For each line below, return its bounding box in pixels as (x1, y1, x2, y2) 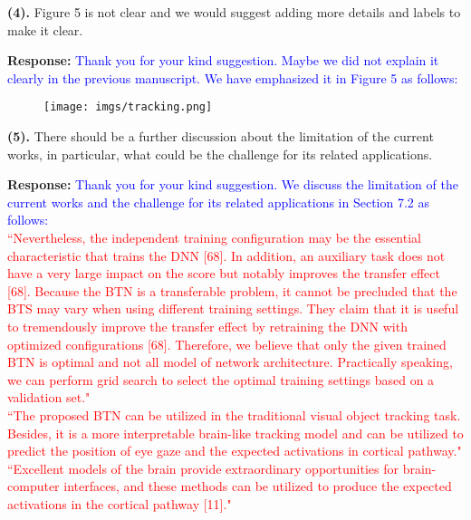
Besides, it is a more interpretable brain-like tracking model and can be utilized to (7, 423, 464, 442)
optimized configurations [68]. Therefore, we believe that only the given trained (7, 334, 447, 353)
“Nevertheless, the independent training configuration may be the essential (7, 228, 421, 246)
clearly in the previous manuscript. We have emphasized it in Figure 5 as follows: (7, 68, 458, 87)
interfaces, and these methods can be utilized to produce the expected (63, 477, 452, 496)
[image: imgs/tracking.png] (43, 101, 213, 114)
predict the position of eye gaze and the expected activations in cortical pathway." (7, 441, 462, 460)
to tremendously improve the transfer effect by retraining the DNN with (7, 316, 408, 335)
